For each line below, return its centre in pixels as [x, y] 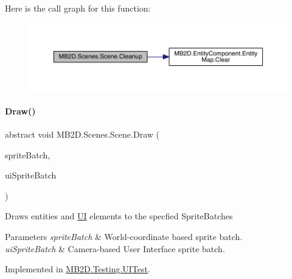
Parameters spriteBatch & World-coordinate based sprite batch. [124, 236]
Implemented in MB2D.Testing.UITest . [78, 269]
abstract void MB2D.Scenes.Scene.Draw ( [82, 134]
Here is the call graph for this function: [78, 8]
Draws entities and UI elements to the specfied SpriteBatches [119, 216]
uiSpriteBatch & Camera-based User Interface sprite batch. [115, 248]
